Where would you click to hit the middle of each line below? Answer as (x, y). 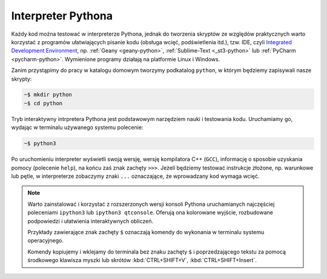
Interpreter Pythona (62, 16)
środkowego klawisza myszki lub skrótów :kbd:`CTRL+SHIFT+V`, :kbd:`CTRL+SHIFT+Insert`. (142, 260)
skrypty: (21, 79)
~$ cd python (43, 103)
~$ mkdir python (48, 95)
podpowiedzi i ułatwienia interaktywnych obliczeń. (91, 221)
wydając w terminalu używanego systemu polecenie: (77, 128)
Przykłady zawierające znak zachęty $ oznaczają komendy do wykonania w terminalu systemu (146, 232)
